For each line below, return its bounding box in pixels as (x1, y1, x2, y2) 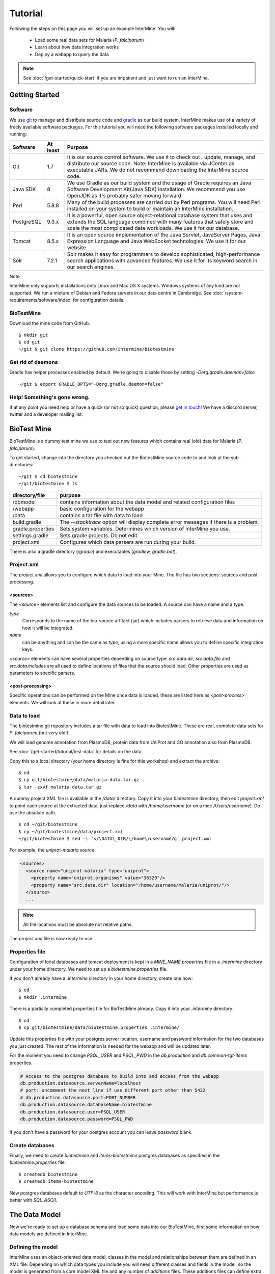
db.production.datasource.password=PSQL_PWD (20, 1116, 133, 1122)
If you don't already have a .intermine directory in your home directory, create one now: (9, 975, 193, 981)
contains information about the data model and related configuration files (60, 498, 235, 506)
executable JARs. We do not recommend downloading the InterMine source (67, 166, 249, 173)
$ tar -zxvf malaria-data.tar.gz (18, 784, 102, 790)
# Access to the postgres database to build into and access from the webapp (20, 1073, 219, 1079)
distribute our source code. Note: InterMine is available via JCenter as (67, 160, 235, 167)
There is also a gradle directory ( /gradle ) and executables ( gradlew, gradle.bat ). (9, 548, 177, 554)
